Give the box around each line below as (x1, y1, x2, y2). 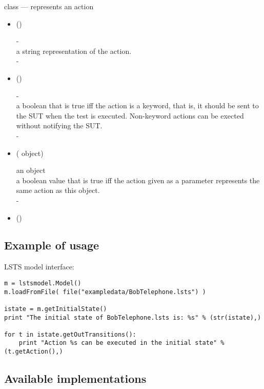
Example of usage (4, 237, 99, 253)
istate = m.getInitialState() (4, 305, 107, 313)
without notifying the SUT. (16, 120, 103, 131)
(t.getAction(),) (4, 348, 63, 356)
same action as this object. (16, 185, 100, 196)
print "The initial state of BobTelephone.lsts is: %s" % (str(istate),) (4, 314, 261, 321)
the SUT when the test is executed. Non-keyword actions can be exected (16, 110, 244, 121)
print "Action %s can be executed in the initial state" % (18, 339, 225, 347)
